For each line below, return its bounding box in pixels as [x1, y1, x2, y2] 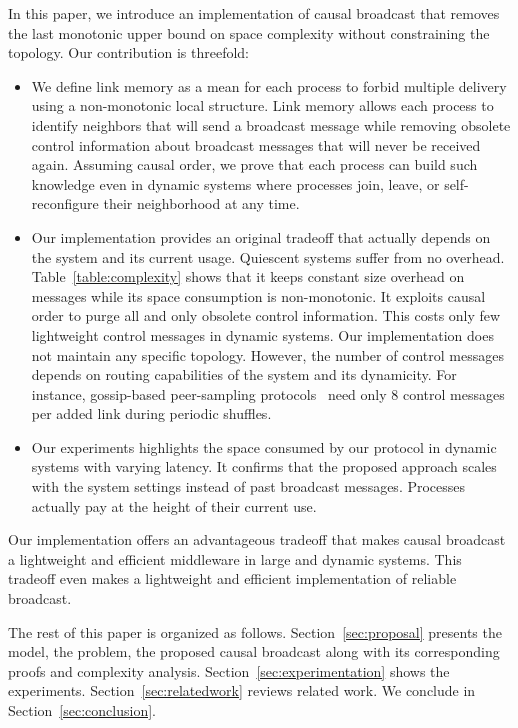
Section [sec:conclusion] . [8, 700, 156, 720]
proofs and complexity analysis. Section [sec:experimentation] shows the [8, 660, 450, 681]
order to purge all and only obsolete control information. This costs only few [31, 305, 501, 326]
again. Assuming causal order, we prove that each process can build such [31, 154, 478, 175]
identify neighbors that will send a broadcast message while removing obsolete [31, 114, 511, 135]
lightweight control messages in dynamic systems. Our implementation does [31, 324, 494, 345]
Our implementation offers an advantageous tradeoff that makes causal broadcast [8, 529, 506, 550]
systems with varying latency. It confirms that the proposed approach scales [31, 456, 497, 477]
